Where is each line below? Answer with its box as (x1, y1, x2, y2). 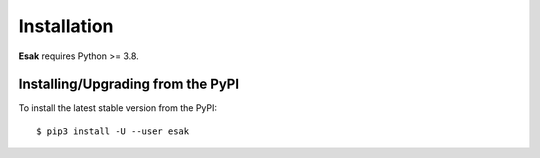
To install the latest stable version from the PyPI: (18, 102, 218, 114)
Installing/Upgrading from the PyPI (18, 76, 240, 93)
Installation (18, 15, 114, 37)
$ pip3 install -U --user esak (36, 125, 190, 137)
